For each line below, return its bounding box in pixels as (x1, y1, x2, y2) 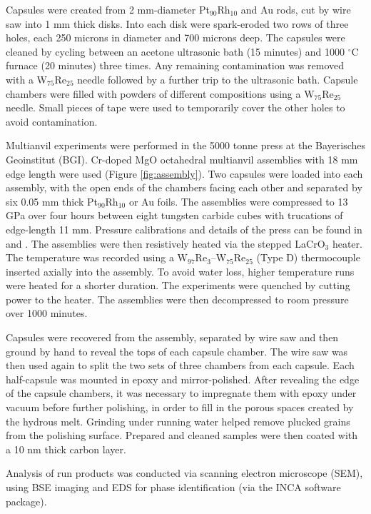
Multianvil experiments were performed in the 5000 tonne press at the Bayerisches (6, 138, 365, 153)
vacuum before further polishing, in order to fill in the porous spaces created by (6, 400, 354, 415)
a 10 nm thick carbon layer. (6, 441, 126, 456)
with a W (6, 71, 47, 86)
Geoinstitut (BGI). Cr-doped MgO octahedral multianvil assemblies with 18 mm (6, 151, 358, 166)
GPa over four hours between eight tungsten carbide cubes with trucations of (6, 208, 343, 223)
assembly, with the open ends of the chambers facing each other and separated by (6, 180, 362, 195)
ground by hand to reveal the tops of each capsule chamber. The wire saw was (6, 343, 348, 358)
